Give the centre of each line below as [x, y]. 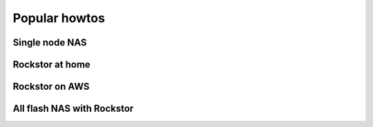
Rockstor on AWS [51, 87]
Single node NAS [50, 42]
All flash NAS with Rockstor [73, 109]
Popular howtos [59, 18]
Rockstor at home [52, 65]
